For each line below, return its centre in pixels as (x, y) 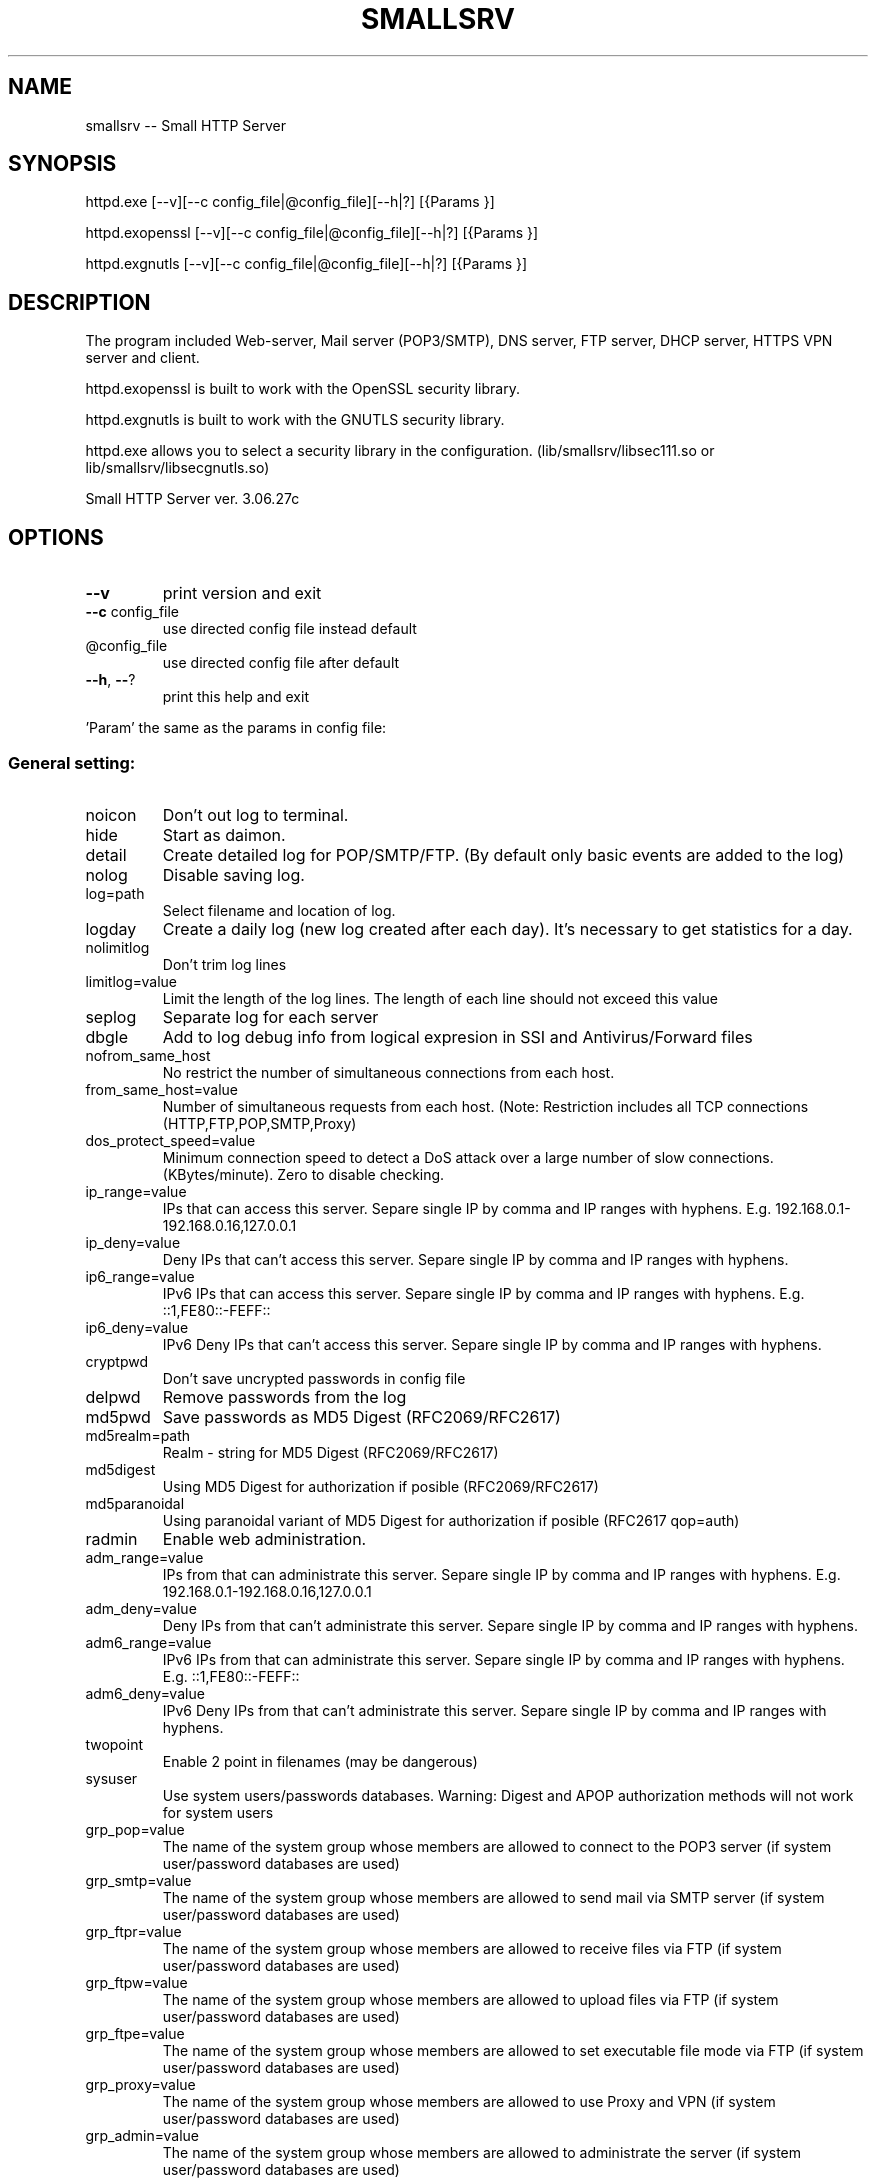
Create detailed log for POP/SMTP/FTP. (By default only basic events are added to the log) (503, 854)
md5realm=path (138, 1435)
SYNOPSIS (62, 164)
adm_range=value (144, 1557)
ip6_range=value (140, 1276)
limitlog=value (131, 981)
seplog (111, 1016)
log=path (115, 893)
